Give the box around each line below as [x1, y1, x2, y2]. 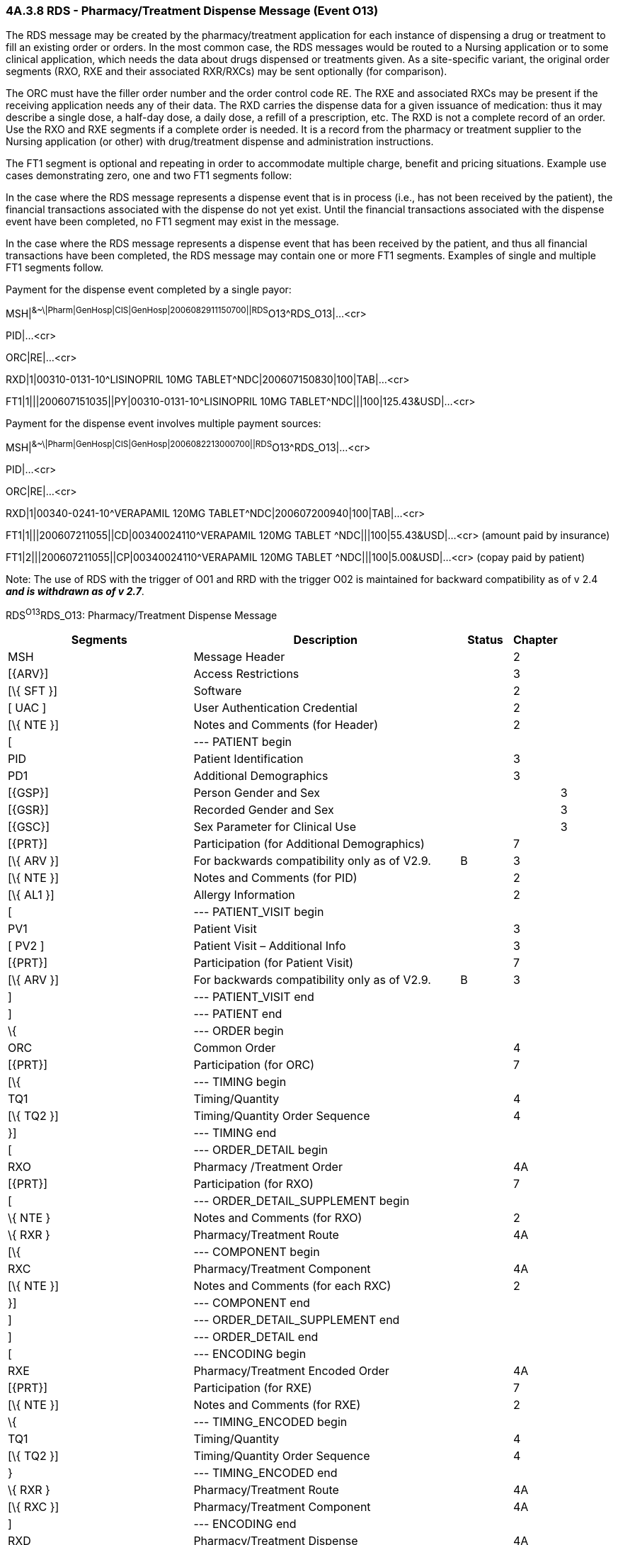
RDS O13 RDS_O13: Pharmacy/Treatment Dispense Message [6, 606, 277, 621]
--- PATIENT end [193, 1007, 282, 1021]
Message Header [193, 650, 285, 664]
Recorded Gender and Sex [193, 803, 334, 817]
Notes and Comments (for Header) [193, 718, 378, 732]
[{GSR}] [8, 803, 49, 817]
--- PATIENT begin [193, 735, 292, 749]
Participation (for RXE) [193, 1381, 312, 1396]
